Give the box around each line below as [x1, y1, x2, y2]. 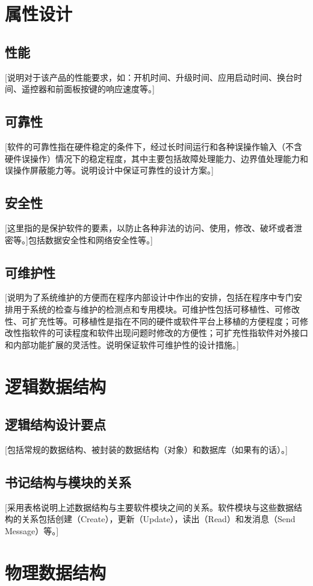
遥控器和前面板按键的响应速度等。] [21, 83, 155, 95]
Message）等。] [5, 524, 59, 537]
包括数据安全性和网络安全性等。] [28, 233, 153, 246]
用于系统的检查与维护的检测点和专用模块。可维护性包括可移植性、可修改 [13, 302, 300, 315]
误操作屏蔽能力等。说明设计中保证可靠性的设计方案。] [5, 164, 214, 176]
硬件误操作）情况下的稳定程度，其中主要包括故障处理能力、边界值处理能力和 [5, 152, 308, 164]
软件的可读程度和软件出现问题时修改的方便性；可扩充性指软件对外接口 [29, 326, 308, 339]
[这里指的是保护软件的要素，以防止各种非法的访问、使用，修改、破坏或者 [5, 221, 294, 234]
